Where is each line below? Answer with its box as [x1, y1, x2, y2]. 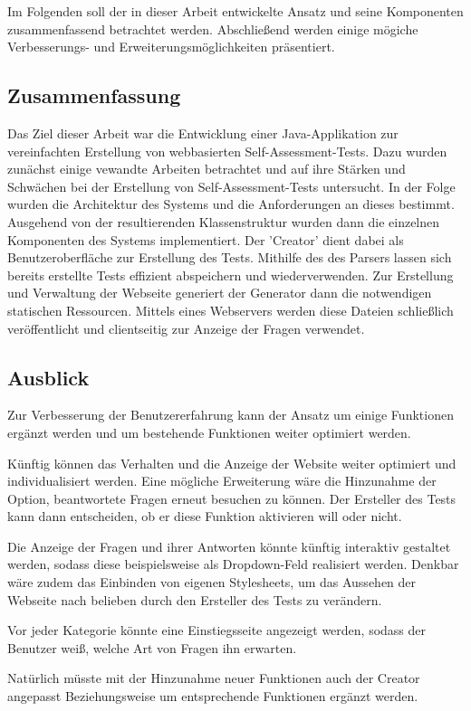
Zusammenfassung [7, 81, 181, 109]
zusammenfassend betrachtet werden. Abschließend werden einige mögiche [7, 19, 418, 38]
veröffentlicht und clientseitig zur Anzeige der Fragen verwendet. [7, 318, 365, 337]
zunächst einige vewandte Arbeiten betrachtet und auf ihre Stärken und [7, 159, 406, 178]
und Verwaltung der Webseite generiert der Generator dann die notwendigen [7, 283, 432, 302]
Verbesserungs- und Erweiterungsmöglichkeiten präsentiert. [7, 37, 335, 56]
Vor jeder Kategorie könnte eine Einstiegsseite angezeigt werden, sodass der [7, 621, 427, 640]
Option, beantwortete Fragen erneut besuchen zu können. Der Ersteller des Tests [7, 488, 457, 507]
